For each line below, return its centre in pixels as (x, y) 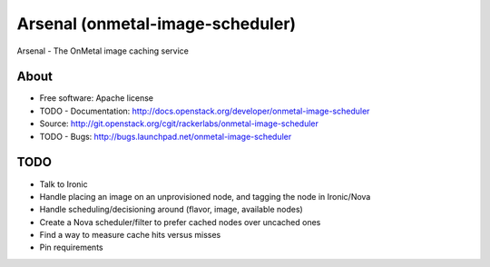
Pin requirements (71, 247)
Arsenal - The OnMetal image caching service (103, 51)
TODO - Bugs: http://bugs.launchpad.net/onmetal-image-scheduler (166, 136)
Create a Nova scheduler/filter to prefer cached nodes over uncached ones (180, 222)
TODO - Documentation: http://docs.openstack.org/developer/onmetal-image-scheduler (205, 111)
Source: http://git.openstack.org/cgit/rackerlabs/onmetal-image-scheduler (179, 124)
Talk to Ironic (64, 184)
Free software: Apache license (97, 98)
